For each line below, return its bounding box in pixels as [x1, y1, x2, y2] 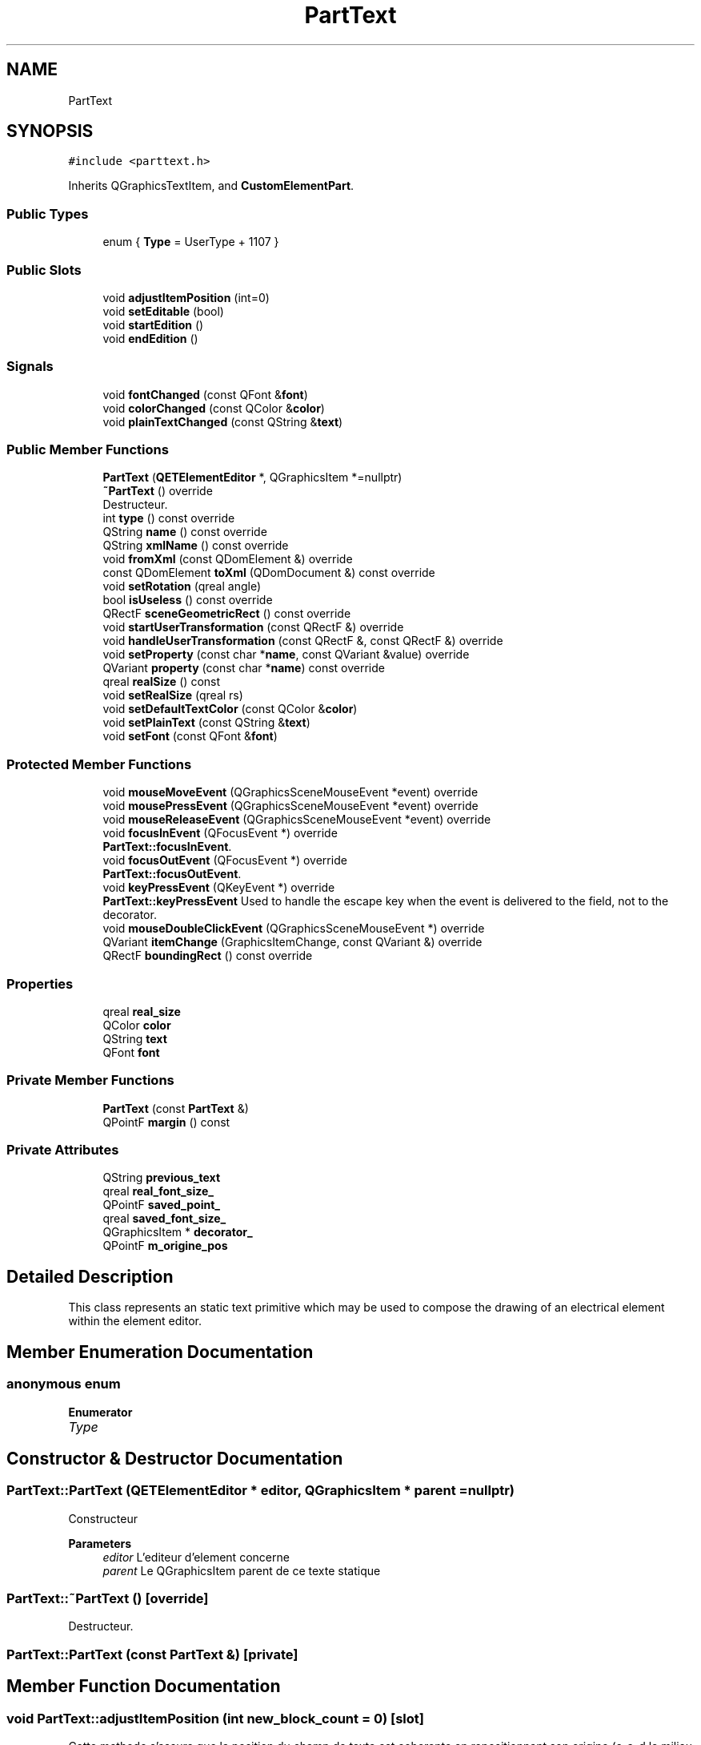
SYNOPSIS [6, 121, 94, 142]
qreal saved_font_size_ [102, 1211, 226, 1226]
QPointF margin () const [102, 1114, 230, 1129]
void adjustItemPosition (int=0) [102, 290, 270, 304]
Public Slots [6, 261, 82, 278]
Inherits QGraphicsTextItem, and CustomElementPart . [68, 179, 355, 193]
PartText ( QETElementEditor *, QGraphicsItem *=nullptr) [102, 470, 403, 485]
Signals [6, 358, 54, 375]
